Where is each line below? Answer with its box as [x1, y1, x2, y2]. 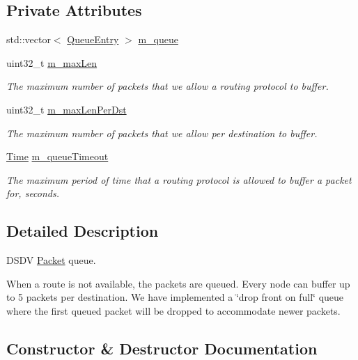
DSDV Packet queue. [6, 253, 96, 267]
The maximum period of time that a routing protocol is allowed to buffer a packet [6, 172, 352, 187]
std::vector [6, 32, 51, 47]
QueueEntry [67, 32, 119, 47]
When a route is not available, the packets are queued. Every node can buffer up [6, 276, 350, 290]
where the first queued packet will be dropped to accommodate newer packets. [6, 303, 341, 318]
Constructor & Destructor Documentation [6, 337, 318, 359]
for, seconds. [6, 186, 60, 201]
